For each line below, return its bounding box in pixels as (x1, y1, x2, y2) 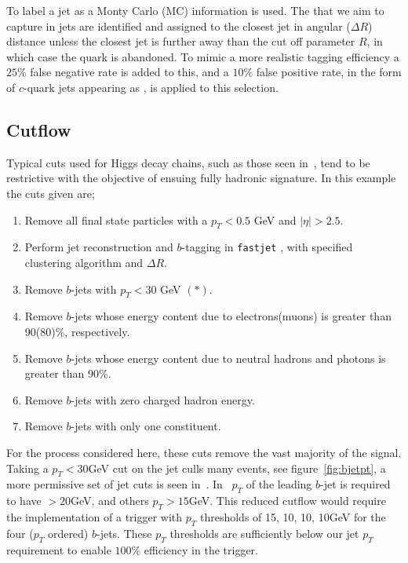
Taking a (6, 459, 49, 476)
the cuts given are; (6, 185, 95, 201)
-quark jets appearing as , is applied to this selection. (24, 79, 279, 95)
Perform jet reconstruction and (24, 239, 173, 255)
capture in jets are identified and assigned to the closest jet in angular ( (6, 17, 351, 34)
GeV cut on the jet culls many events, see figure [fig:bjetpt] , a (88, 459, 386, 476)
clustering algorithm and (24, 254, 144, 270)
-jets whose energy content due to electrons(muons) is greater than (71, 308, 392, 324)
